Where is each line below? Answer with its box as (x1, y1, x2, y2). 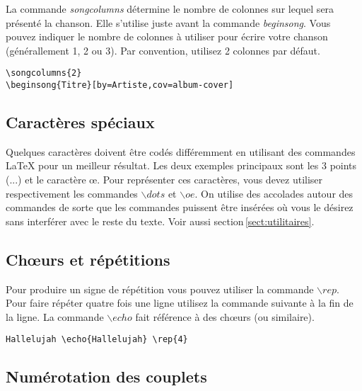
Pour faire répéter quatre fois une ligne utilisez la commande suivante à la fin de (6, 295, 354, 310)
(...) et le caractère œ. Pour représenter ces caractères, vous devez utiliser (6, 172, 323, 187)
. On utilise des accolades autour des (194, 186, 354, 200)
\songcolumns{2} (6, 68, 82, 79)
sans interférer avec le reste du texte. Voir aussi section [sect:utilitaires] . (6, 213, 315, 228)
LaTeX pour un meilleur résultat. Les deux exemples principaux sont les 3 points (6, 158, 357, 173)
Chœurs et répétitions (6, 248, 170, 270)
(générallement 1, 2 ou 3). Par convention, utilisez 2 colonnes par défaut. (6, 42, 320, 57)
